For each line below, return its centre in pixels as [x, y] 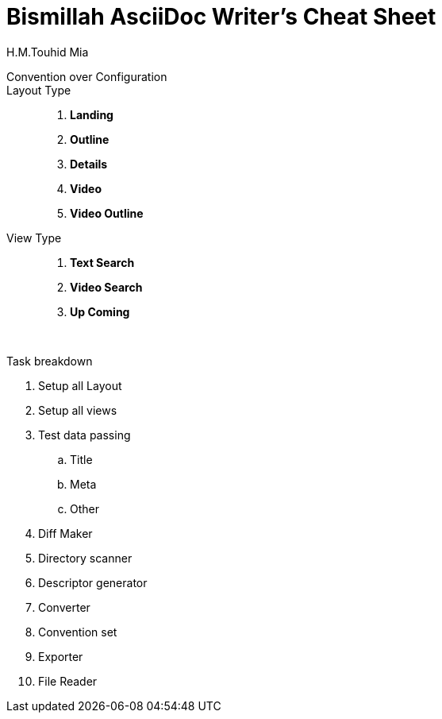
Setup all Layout [80, 385]
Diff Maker [65, 533]
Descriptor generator [93, 582]
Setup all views [78, 410]
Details [89, 164]
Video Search [106, 287]
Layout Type [39, 90]
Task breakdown [50, 361]
